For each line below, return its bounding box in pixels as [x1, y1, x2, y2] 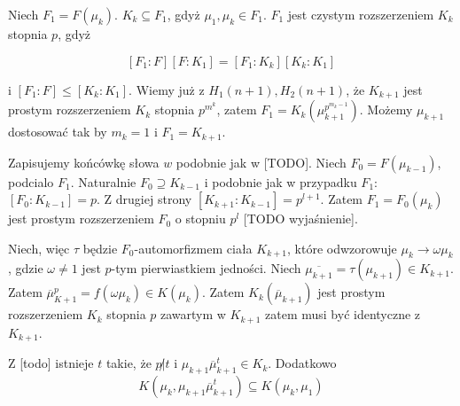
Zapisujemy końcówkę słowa [8, 152, 160, 171]
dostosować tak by [8, 122, 107, 141]
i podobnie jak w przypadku [204, 172, 357, 191]
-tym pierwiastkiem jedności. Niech [111, 259, 301, 277]
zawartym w [160, 305, 226, 324]
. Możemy [359, 100, 413, 119]
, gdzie [8, 259, 43, 277]
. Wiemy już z [129, 80, 205, 98]
